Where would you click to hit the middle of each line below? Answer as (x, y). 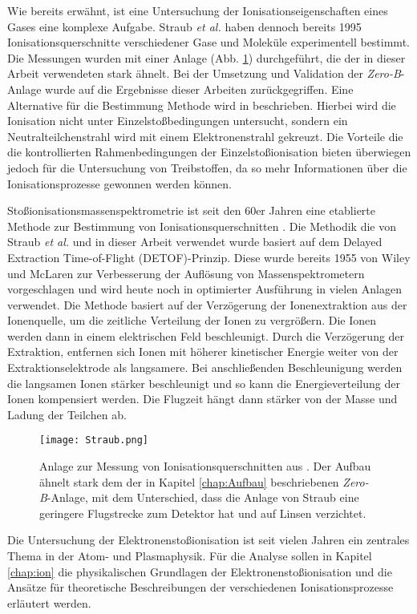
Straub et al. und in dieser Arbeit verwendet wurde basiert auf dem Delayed (195, 242)
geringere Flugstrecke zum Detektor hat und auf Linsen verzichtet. (203, 513)
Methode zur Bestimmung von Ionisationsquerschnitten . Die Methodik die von (202, 226)
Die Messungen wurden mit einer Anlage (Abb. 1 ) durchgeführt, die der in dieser (206, 57)
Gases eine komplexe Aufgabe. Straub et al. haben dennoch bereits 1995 (184, 26)
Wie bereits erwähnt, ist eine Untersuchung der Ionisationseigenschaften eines (198, 10)
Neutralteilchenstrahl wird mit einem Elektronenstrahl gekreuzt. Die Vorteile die (205, 136)
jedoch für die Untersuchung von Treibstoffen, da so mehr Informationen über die (207, 167)
